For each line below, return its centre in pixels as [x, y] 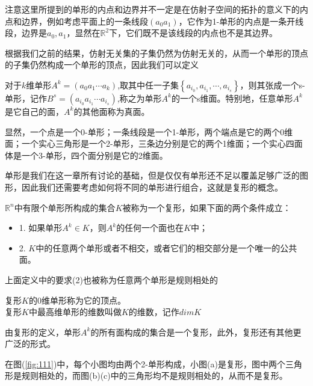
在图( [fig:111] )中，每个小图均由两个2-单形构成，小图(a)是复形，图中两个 [145, 363]
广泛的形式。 [30, 344]
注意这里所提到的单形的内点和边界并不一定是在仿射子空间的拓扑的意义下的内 [156, 9]
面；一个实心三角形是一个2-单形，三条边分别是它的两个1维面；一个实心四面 [154, 143]
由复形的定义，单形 [43, 332]
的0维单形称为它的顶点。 [77, 300]
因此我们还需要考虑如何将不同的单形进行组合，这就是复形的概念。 [152, 187]
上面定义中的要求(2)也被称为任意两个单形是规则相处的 [111, 279]
